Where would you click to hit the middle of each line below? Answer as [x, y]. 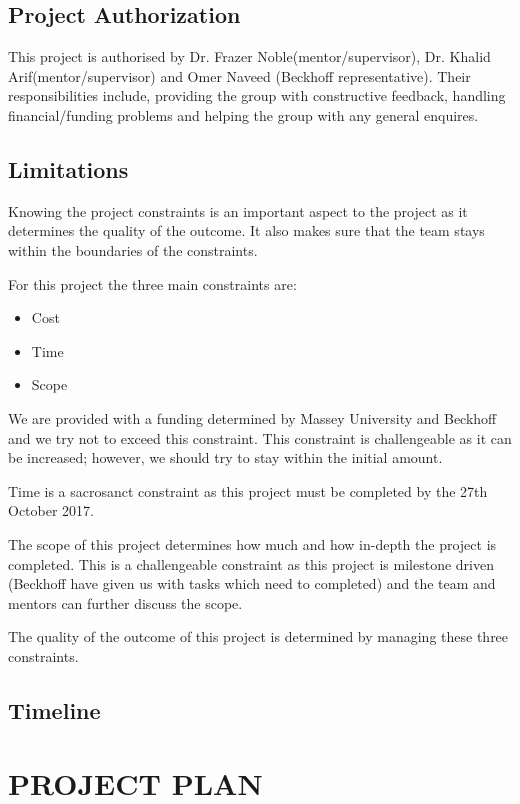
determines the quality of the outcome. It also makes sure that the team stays [246, 230]
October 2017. [51, 510]
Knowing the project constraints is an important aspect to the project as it [238, 210]
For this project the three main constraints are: [152, 283]
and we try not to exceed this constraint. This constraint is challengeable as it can [260, 437]
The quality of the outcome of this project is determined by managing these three [258, 636]
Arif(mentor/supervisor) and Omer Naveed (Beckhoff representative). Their [239, 75]
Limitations [68, 168]
